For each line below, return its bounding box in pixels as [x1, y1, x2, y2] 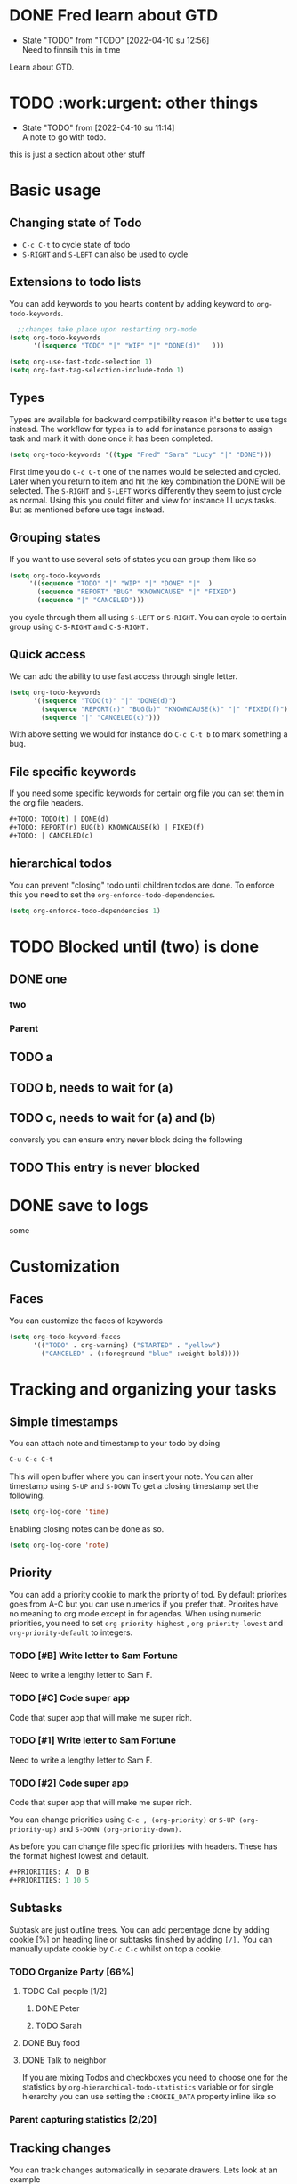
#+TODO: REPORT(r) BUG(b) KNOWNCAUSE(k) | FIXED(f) [9, 823, 205, 832]
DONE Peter [35, 2002, 80, 2014]
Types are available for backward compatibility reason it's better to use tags [9, 413, 288, 424]
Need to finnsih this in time [21, 44, 121, 54]
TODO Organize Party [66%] [9, 1966, 135, 1978]
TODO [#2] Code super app [9, 1777, 129, 1789]
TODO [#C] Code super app [9, 1692, 131, 1705]
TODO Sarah [35, 2020, 82, 2031]
